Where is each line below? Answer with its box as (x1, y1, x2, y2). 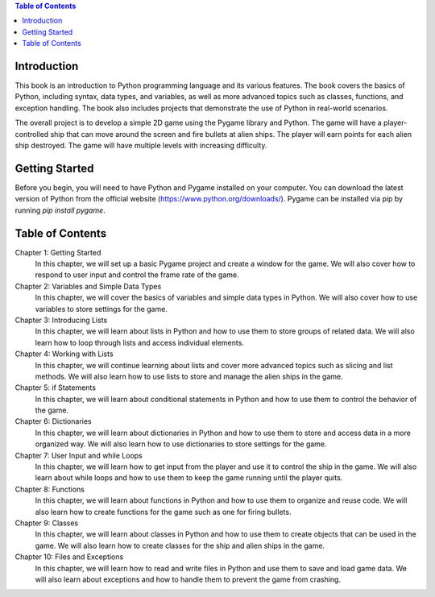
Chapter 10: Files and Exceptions (14, 552, 124, 562)
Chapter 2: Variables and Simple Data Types (14, 281, 162, 291)
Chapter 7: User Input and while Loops (14, 450, 143, 460)
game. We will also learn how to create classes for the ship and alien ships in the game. (35, 541, 325, 550)
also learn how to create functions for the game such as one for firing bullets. (35, 507, 292, 516)
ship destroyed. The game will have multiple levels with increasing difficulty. (14, 141, 267, 151)
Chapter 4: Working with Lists (14, 349, 114, 359)
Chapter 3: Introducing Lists (14, 315, 108, 325)
